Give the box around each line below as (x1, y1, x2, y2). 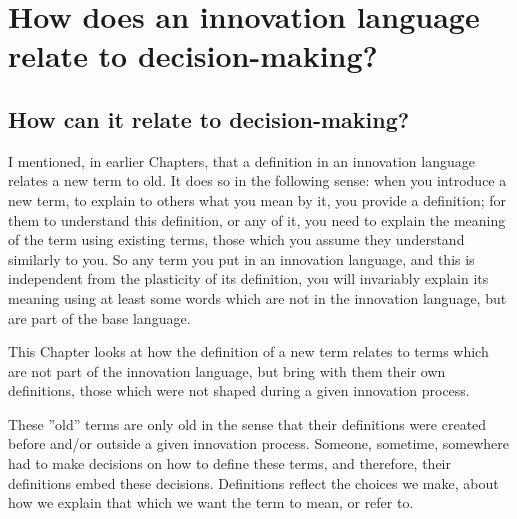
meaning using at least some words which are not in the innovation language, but (8, 287, 507, 308)
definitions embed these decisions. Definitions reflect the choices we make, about (8, 472, 499, 493)
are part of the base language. (8, 307, 191, 328)
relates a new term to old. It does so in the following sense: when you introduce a (8, 170, 507, 191)
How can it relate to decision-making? (8, 103, 410, 134)
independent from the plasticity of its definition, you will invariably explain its (8, 268, 489, 289)
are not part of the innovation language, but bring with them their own (8, 360, 446, 381)
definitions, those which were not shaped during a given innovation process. (8, 380, 470, 401)
